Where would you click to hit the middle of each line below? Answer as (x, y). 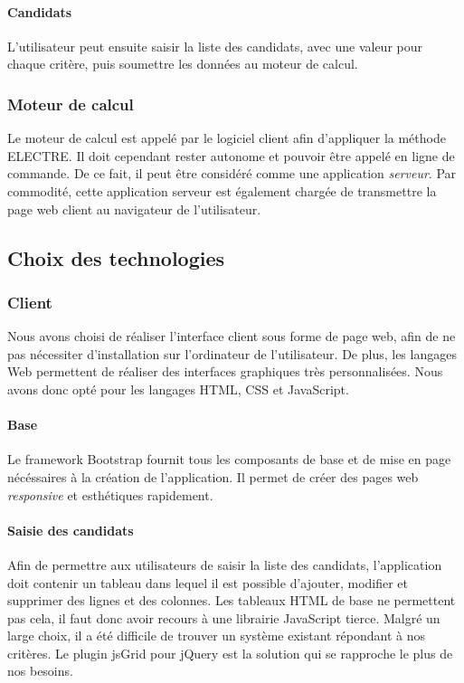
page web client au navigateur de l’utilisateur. (134, 209)
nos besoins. (40, 671)
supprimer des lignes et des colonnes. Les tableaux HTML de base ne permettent (232, 600)
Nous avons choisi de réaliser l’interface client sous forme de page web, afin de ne (232, 336)
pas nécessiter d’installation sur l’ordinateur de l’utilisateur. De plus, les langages (232, 353)
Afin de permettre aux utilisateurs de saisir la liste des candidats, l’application (225, 564)
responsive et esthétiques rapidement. (110, 494)
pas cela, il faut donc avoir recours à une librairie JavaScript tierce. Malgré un (224, 617)
